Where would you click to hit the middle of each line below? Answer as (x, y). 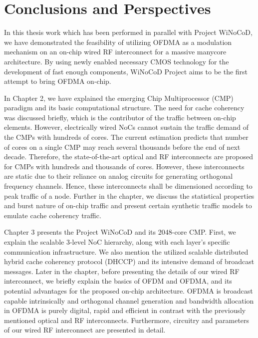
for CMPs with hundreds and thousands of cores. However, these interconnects (124, 166)
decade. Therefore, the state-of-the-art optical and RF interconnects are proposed (129, 157)
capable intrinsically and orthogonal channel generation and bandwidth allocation (129, 300)
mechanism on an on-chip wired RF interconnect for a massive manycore (115, 52)
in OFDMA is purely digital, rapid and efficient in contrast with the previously (125, 310)
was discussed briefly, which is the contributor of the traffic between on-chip (120, 117)
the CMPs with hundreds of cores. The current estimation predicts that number (126, 137)
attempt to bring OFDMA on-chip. (58, 81)
